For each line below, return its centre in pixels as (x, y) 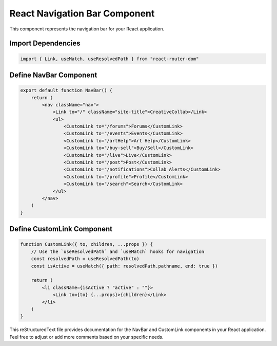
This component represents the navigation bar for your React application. (87, 29)
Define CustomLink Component (61, 229)
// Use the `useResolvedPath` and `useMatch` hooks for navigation (118, 251)
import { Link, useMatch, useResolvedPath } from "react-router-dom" (110, 59)
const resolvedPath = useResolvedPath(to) (85, 259)
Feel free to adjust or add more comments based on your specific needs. (86, 337)
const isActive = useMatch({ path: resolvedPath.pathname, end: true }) (124, 266)
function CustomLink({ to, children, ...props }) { (87, 244)
